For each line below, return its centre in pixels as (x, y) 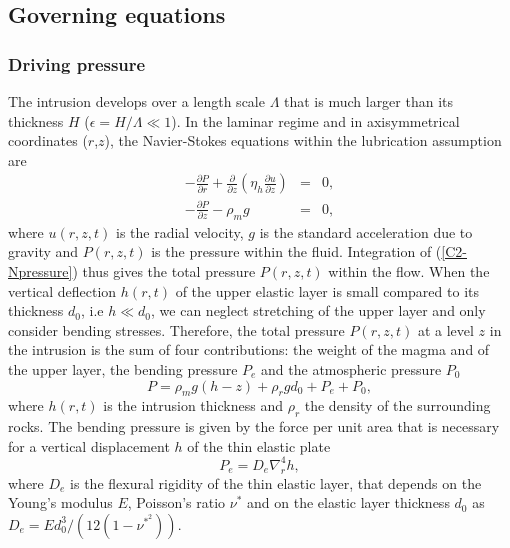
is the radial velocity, (180, 231)
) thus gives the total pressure (164, 270)
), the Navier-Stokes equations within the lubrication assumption (303, 140)
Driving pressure (77, 63)
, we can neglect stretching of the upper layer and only (318, 310)
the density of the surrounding (397, 405)
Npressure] (40, 270)
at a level (445, 329)
